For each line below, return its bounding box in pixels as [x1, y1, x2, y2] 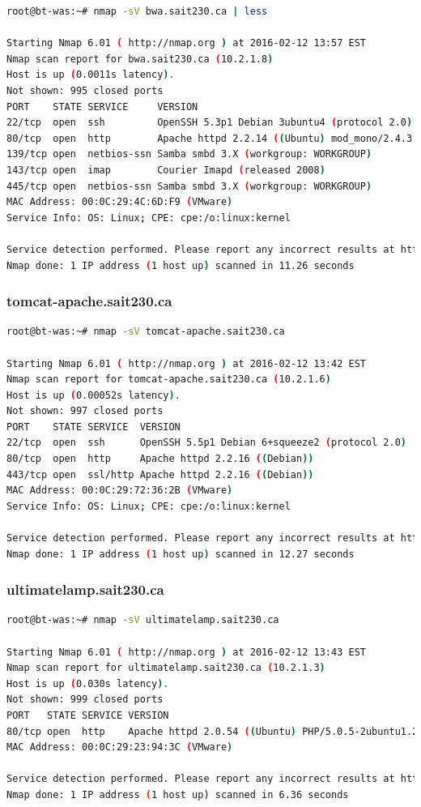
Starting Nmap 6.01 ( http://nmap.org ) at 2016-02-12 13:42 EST [6, 357, 366, 369]
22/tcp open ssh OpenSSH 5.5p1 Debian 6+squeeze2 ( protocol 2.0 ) [6, 437, 406, 449]
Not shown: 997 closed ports [6, 405, 164, 417]
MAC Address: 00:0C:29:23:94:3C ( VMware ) [6, 741, 233, 754]
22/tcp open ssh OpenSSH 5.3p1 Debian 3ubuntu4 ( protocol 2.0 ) [6, 117, 413, 129]
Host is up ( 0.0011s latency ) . [6, 69, 175, 81]
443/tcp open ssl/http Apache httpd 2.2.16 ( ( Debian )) [6, 468, 314, 480]
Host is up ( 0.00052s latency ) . [6, 389, 181, 401]
